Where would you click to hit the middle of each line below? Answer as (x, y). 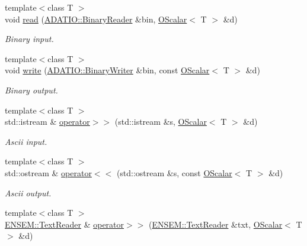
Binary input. (29, 39)
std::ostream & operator (48, 172)
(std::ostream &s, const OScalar (174, 172)
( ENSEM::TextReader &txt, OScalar (216, 224)
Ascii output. (28, 192)
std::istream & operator (47, 122)
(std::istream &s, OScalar (161, 122)
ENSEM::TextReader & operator (65, 224)
